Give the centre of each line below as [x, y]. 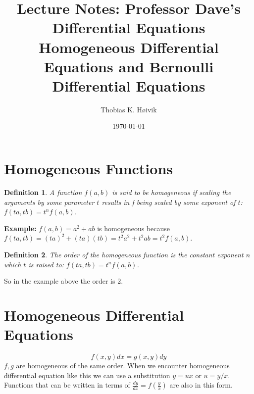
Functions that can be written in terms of [67, 385]
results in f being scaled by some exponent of [169, 202]
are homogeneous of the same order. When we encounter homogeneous [123, 366]
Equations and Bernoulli [129, 66]
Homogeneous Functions [88, 169]
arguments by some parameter [49, 202]
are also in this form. [201, 385]
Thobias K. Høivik [129, 109]
